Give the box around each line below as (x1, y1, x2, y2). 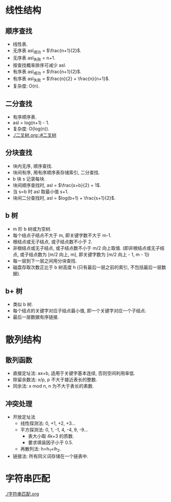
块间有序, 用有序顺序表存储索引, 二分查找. (12, 169, 100, 175)
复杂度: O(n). (12, 83, 40, 89)
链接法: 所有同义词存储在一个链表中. (12, 453, 88, 460)
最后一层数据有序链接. (12, 314, 59, 320)
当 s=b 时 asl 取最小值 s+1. (12, 188, 69, 195)
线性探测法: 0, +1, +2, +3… (20, 420, 76, 426)
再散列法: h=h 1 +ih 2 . (20, 446, 61, 453)
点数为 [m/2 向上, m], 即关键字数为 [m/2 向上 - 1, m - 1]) (33, 251, 150, 257)
